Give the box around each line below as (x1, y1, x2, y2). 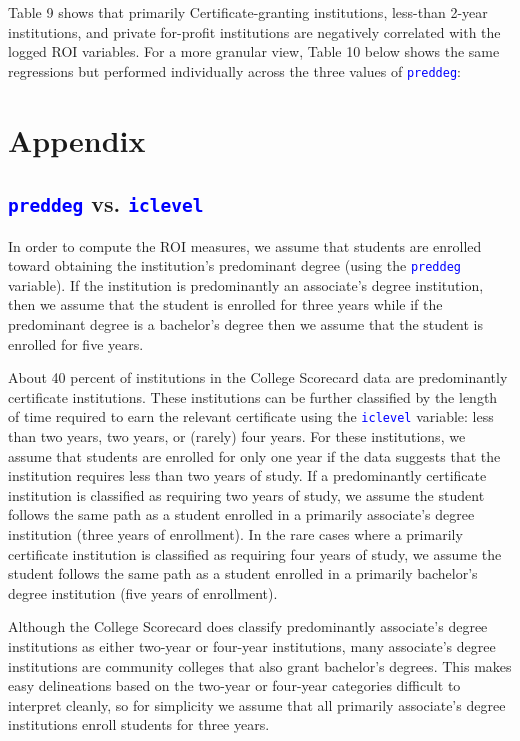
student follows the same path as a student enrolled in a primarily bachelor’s (8, 563, 478, 584)
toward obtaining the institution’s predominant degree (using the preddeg (8, 255, 462, 276)
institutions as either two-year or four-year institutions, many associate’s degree (8, 636, 496, 656)
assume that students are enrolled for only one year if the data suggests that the (8, 445, 501, 466)
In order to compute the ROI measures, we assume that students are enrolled (8, 235, 482, 256)
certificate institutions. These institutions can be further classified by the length (8, 386, 498, 407)
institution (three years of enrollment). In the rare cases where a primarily (8, 524, 463, 545)
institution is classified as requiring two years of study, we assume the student (8, 484, 485, 505)
